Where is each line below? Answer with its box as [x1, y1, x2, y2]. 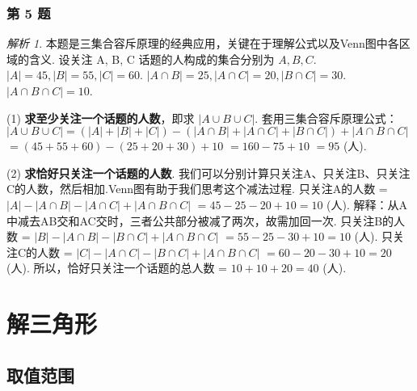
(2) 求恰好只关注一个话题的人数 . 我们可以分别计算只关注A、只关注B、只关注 [6, 164, 411, 181]
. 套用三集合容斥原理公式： [255, 109, 398, 126]
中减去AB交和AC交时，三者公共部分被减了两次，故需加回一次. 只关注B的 [6, 212, 394, 229]
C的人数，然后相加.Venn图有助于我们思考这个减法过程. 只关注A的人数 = [6, 180, 388, 197]
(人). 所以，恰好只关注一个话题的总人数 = [6, 259, 227, 276]
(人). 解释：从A [326, 195, 408, 212]
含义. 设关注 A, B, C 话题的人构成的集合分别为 [28, 50, 275, 67]
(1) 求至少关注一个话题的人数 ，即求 [6, 109, 195, 126]
